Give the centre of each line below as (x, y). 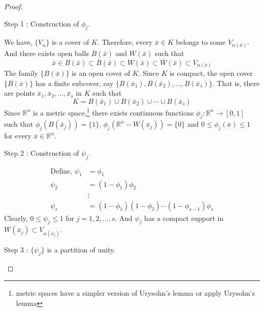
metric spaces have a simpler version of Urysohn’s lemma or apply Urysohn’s (135, 292)
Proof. (13, 6)
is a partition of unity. (81, 249)
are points (20, 93)
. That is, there (236, 83)
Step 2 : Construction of (42, 152)
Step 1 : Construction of (42, 23)
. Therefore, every (125, 42)
